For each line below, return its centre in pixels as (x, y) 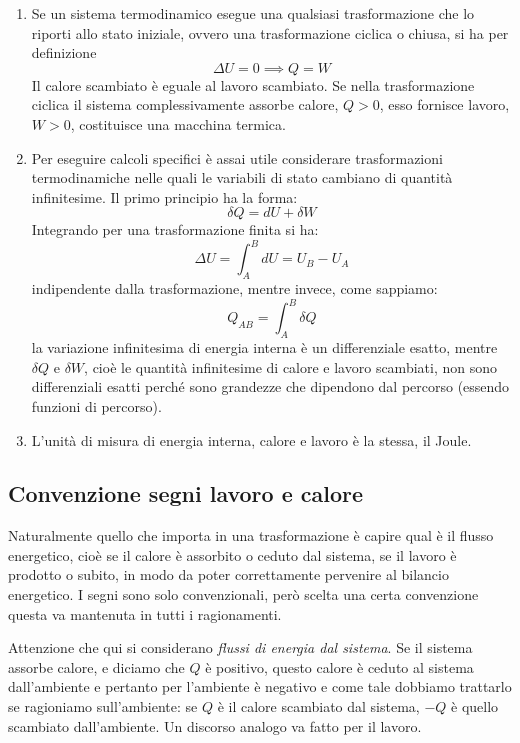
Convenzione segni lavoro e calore (186, 493)
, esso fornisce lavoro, (444, 104)
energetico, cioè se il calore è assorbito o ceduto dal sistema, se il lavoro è (232, 554)
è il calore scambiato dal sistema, (318, 706)
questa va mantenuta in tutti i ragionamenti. (145, 613)
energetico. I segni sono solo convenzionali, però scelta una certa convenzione (243, 594)
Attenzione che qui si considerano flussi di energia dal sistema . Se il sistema (240, 647)
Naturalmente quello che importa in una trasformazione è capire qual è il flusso (251, 535)
